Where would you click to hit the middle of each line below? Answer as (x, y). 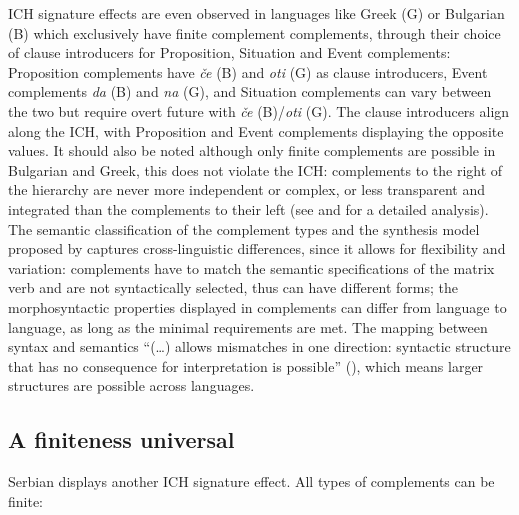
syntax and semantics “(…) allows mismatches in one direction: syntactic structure (259, 346)
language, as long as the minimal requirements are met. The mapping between (248, 326)
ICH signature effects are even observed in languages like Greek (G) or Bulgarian (256, 13)
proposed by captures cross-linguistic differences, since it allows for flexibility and (257, 248)
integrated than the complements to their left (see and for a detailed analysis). (248, 208)
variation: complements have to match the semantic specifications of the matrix (251, 267)
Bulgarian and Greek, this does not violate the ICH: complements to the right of (255, 169)
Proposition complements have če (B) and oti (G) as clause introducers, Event (248, 71)
